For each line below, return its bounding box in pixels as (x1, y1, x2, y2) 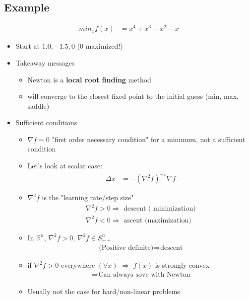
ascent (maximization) (124, 217, 191, 224)
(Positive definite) (99, 244, 154, 252)
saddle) (27, 100, 50, 111)
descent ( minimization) (124, 205, 196, 213)
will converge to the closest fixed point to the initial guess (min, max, (27, 91, 239, 101)
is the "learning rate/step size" (42, 192, 134, 203)
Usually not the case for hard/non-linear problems (27, 286, 180, 296)
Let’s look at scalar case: (27, 160, 103, 171)
